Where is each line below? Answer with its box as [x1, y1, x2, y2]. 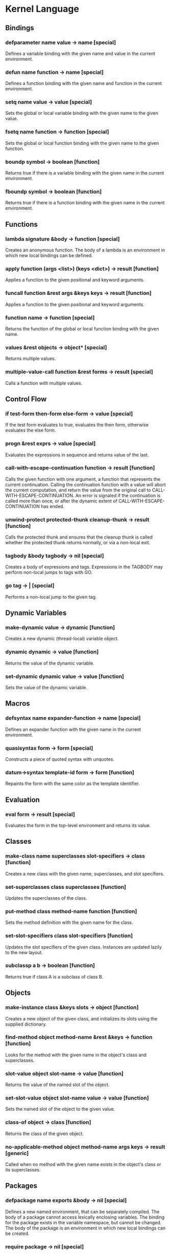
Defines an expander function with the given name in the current [5, 726, 141, 732]
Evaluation [5, 795, 40, 804]
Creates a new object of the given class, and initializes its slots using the [5, 1015, 158, 1022]
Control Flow [5, 395, 47, 403]
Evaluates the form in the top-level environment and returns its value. [5, 822, 151, 828]
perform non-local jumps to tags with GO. [5, 569, 93, 576]
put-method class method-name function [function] [5, 907, 137, 914]
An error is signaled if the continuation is [75, 492, 161, 498]
